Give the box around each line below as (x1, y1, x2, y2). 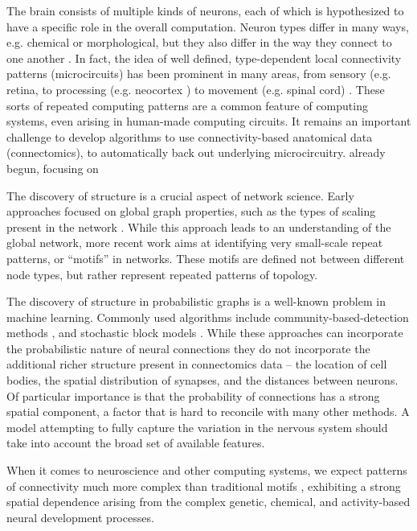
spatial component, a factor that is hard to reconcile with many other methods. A (6, 403, 410, 420)
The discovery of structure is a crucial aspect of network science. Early (6, 187, 354, 204)
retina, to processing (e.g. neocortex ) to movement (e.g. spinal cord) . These (6, 80, 385, 97)
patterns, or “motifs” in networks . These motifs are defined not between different (6, 249, 405, 266)
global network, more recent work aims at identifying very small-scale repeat (6, 234, 383, 251)
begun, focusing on (6, 159, 99, 176)
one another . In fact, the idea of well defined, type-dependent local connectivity (6, 49, 402, 66)
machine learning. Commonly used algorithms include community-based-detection (6, 308, 409, 325)
